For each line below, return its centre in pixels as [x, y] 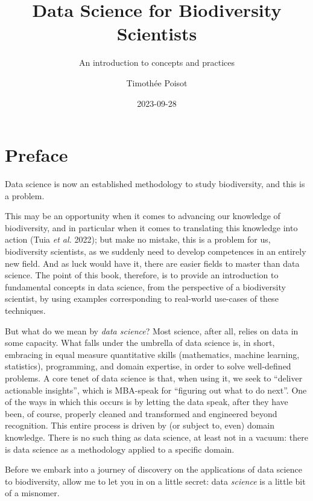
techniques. [25, 310]
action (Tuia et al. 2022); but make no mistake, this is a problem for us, [138, 239]
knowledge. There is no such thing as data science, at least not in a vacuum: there [156, 437]
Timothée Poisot [157, 82]
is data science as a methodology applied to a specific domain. [120, 449]
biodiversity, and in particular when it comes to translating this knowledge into [151, 227]
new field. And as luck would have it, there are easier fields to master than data [152, 263]
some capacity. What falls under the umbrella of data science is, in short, [140, 343]
